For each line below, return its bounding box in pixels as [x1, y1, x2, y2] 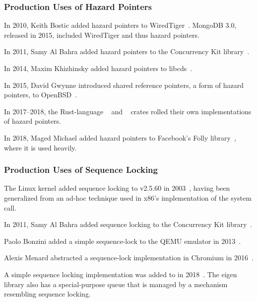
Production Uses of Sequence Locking [4, 163, 158, 176]
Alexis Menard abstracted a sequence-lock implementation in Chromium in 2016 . [4, 252, 254, 263]
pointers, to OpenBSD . [4, 89, 77, 100]
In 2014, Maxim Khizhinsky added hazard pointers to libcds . [4, 63, 193, 73]
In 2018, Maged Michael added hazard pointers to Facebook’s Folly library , [4, 132, 236, 143]
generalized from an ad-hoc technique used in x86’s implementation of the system [4, 192, 252, 203]
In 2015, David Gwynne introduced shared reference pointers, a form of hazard [4, 79, 244, 90]
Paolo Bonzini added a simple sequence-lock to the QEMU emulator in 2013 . [4, 235, 241, 246]
